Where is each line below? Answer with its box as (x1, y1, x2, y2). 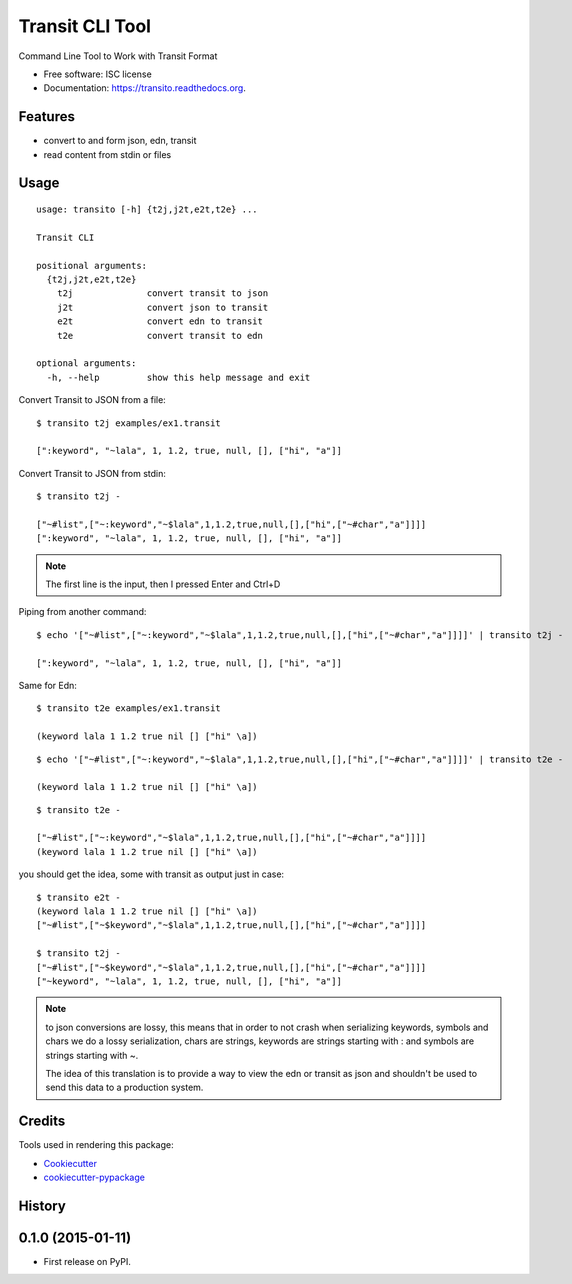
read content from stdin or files (43, 148, 172, 160)
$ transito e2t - (36, 891, 121, 903)
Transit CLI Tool (18, 15, 152, 37)
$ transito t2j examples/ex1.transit (36, 417, 222, 429)
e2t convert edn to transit (56, 316, 264, 327)
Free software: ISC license (43, 68, 152, 80)
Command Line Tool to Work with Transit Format (18, 50, 218, 62)
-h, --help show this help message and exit (46, 371, 311, 383)
